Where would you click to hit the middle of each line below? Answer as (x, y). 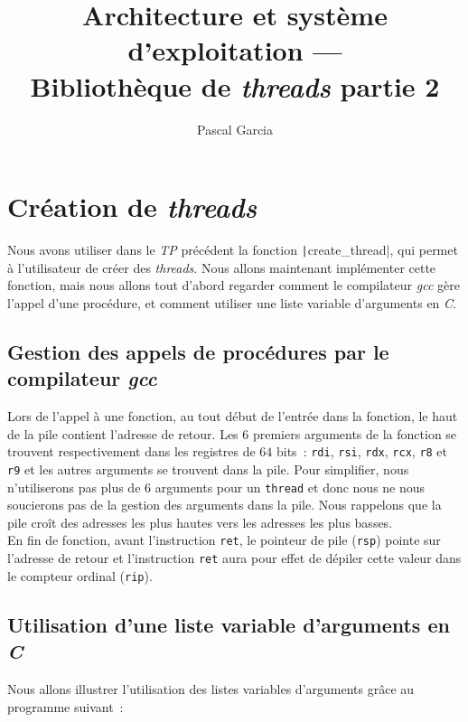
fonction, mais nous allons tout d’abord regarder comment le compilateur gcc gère (234, 285)
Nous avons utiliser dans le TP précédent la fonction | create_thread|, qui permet (233, 250)
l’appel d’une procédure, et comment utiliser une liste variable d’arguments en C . (232, 302)
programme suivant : (66, 706)
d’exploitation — (235, 50)
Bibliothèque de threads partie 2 (235, 86)
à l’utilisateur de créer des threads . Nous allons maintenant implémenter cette (222, 267)
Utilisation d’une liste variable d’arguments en (229, 624)
